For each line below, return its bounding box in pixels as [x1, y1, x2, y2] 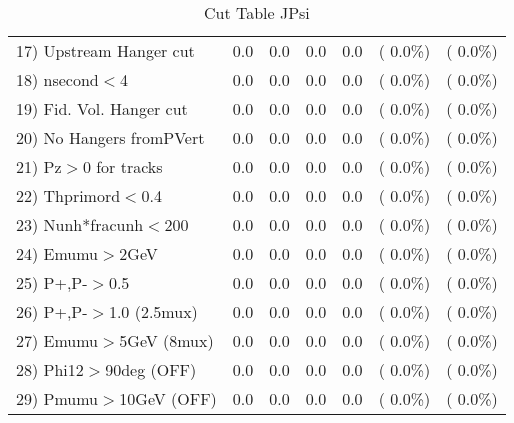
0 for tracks [82, 155, 163, 178]
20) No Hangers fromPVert [16, 126, 205, 149]
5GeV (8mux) [119, 329, 214, 352]
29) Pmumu [16, 387, 99, 410]
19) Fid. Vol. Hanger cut [16, 97, 188, 120]
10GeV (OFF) [119, 387, 217, 410]
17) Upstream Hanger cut [16, 39, 195, 62]
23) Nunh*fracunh [16, 213, 144, 236]
